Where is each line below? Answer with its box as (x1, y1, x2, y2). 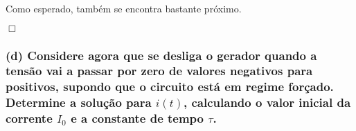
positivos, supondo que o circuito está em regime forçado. (6, 78, 334, 95)
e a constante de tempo (71, 110, 204, 127)
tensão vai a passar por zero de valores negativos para (6, 62, 313, 79)
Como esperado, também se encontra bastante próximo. (6, 1, 242, 15)
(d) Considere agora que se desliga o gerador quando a (6, 46, 317, 63)
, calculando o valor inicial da (184, 94, 351, 111)
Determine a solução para (6, 94, 152, 111)
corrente (6, 110, 53, 127)
